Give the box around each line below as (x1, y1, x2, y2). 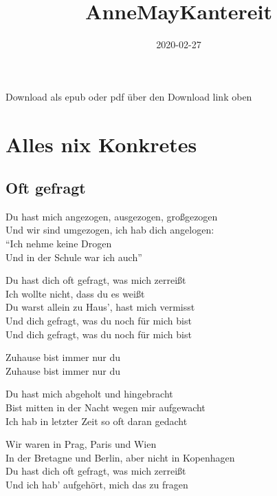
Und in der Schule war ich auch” (5, 249, 142, 264)
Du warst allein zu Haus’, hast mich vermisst (5, 300, 195, 314)
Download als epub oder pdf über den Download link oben (5, 89, 252, 103)
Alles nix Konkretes (5, 130, 197, 158)
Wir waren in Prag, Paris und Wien (5, 437, 157, 451)
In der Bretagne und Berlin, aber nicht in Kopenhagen (5, 450, 235, 464)
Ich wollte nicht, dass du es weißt (5, 286, 145, 300)
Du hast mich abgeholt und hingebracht (5, 386, 173, 401)
